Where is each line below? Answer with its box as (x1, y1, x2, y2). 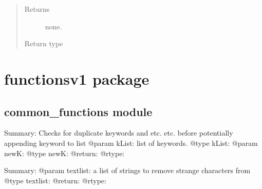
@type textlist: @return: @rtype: (4, 175, 106, 185)
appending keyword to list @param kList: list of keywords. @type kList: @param (4, 137, 258, 148)
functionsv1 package (4, 68, 149, 89)
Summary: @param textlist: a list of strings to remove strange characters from (4, 165, 251, 176)
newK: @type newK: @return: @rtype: (4, 147, 125, 158)
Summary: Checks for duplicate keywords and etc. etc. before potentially (4, 127, 233, 138)
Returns (24, 4, 50, 14)
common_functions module (4, 103, 153, 119)
